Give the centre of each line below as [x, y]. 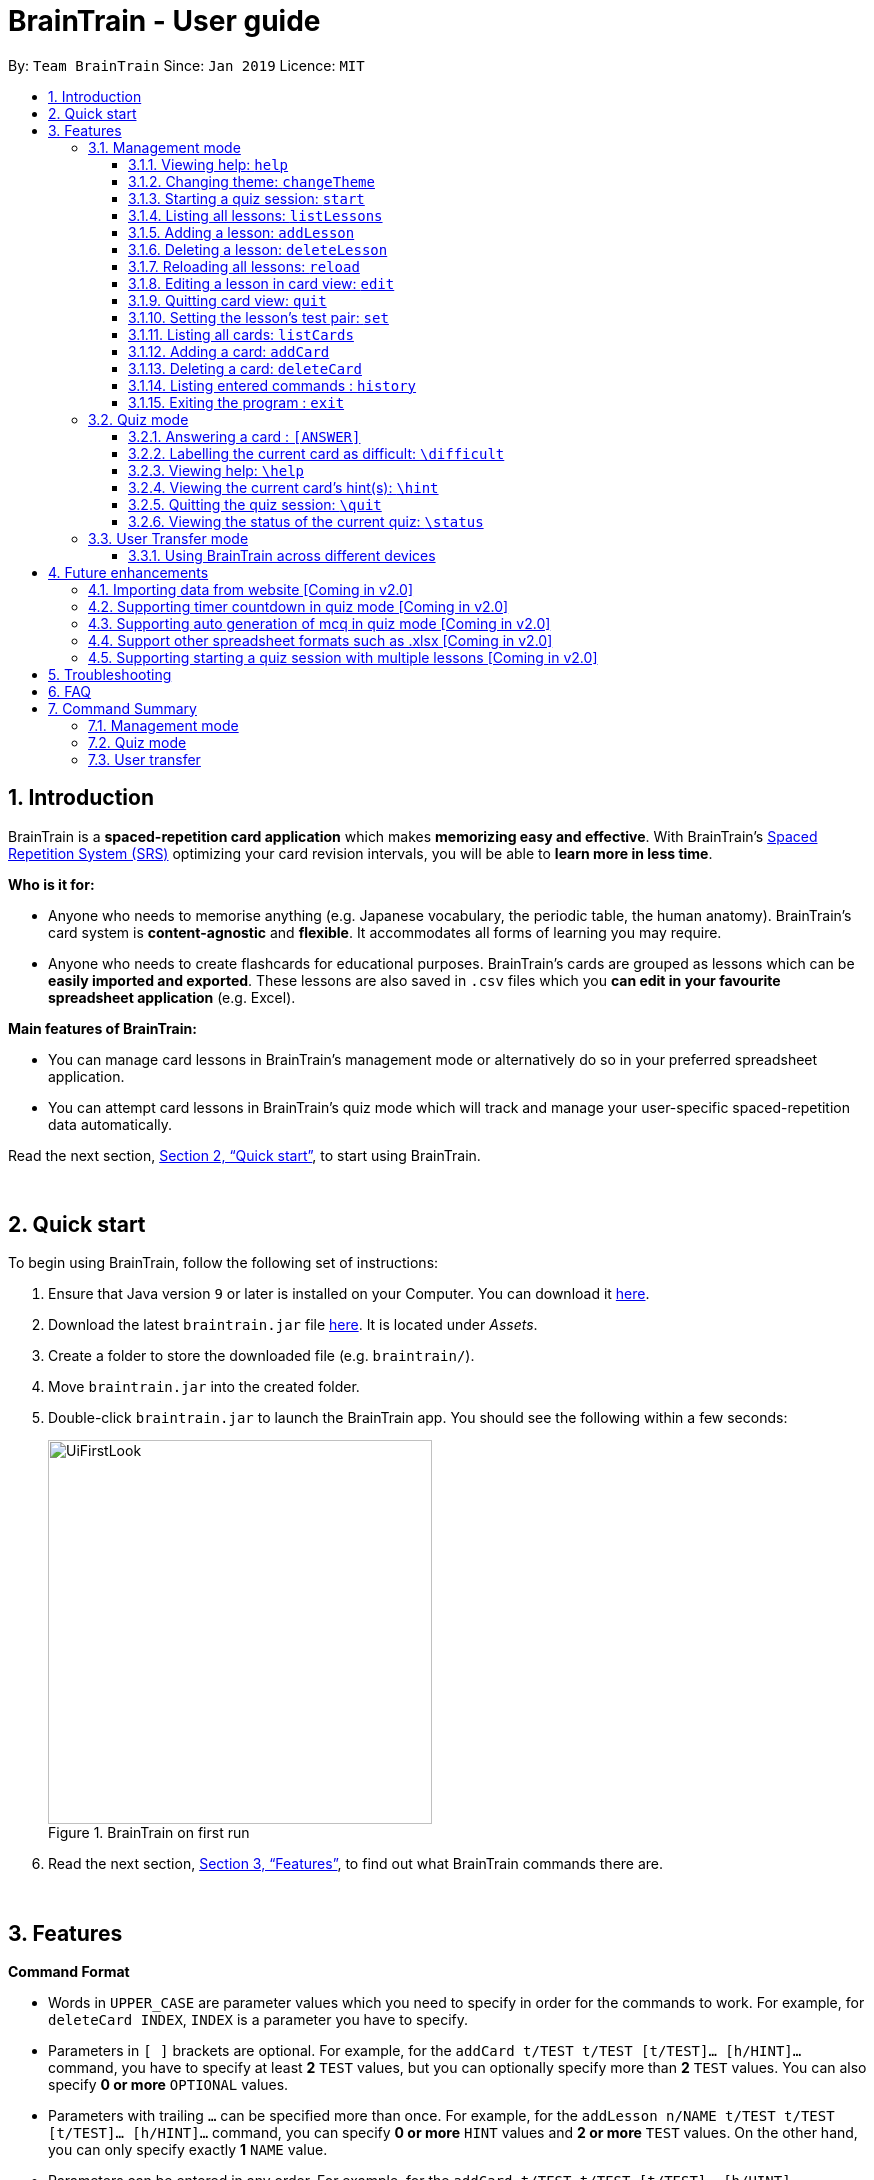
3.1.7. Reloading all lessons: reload [244, 266]
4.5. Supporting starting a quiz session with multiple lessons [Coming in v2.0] [343, 657]
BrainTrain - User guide [164, 21]
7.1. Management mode [163, 725]
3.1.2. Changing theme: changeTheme [251, 181]
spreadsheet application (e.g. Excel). [172, 997]
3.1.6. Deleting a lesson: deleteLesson [258, 249]
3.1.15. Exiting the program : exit [236, 402]
